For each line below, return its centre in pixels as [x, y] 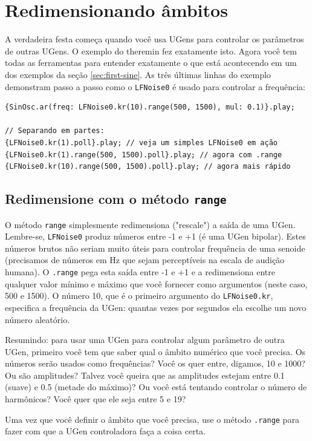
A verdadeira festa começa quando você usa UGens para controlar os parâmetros [154, 39]
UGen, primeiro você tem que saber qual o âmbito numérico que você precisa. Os [155, 351]
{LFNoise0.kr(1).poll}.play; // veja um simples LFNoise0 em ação [141, 142]
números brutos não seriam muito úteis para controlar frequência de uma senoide [155, 248]
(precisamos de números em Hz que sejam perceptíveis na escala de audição [145, 260]
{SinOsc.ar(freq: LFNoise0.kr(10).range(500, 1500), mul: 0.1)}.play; [150, 107]
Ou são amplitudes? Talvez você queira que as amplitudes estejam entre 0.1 [145, 375]
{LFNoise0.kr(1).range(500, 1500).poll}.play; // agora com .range [144, 155]
